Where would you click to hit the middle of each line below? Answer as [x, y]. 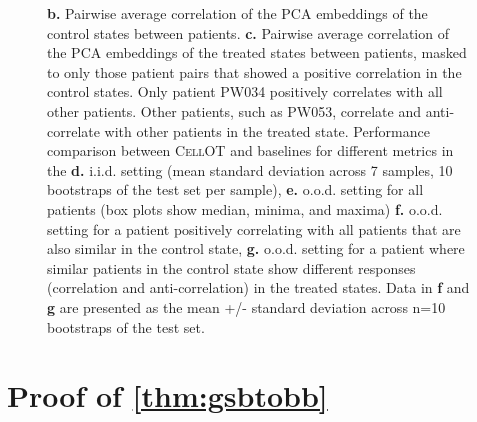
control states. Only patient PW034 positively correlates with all [245, 91]
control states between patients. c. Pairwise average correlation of [248, 32]
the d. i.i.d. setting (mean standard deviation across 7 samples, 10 [250, 169]
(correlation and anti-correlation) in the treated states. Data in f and [258, 287]
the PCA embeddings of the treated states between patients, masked [257, 52]
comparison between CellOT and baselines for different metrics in [250, 150]
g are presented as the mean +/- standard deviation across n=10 [246, 306]
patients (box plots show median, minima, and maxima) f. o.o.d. [245, 208]
